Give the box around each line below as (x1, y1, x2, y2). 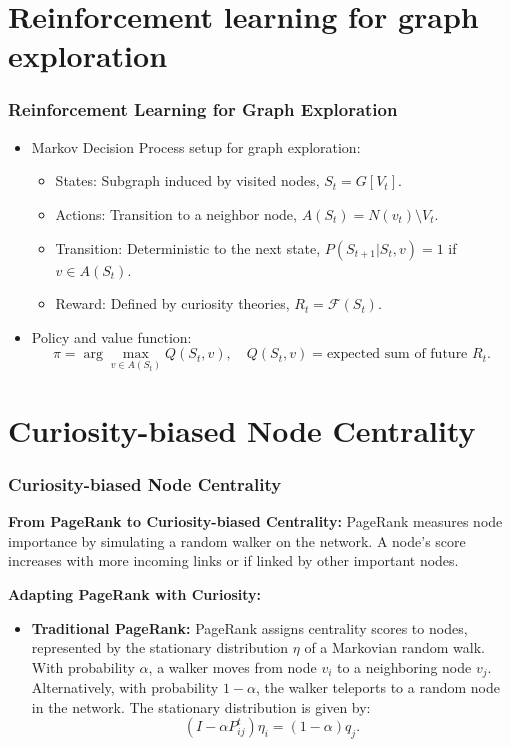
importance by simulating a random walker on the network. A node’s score (8, 530, 466, 551)
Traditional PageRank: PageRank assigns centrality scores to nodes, (31, 617, 468, 638)
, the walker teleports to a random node (255, 677, 500, 698)
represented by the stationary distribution (31, 637, 289, 658)
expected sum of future (326, 347, 468, 362)
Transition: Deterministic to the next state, (55, 237, 321, 258)
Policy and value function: (31, 326, 192, 347)
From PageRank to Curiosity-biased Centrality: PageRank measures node (8, 511, 503, 532)
